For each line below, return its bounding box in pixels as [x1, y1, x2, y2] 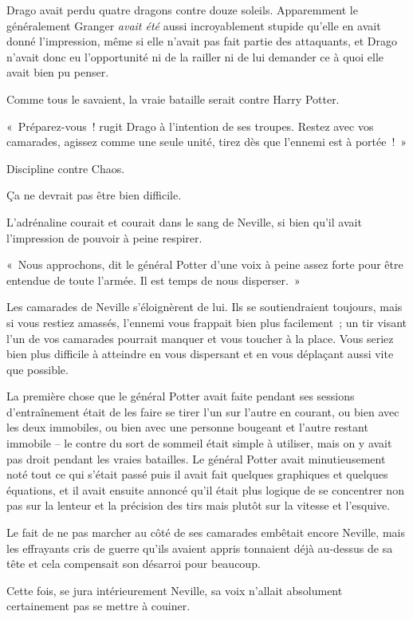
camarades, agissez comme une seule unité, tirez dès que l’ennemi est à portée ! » [6, 133, 407, 150]
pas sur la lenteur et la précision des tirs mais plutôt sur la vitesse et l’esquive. [6, 497, 391, 514]
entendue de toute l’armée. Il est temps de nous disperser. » [6, 271, 301, 288]
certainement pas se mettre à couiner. [6, 597, 191, 614]
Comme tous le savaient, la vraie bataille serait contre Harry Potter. [6, 90, 340, 107]
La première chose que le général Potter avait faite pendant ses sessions [6, 388, 355, 404]
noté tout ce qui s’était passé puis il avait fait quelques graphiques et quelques [6, 466, 388, 483]
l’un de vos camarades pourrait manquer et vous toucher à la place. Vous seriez [6, 329, 394, 346]
